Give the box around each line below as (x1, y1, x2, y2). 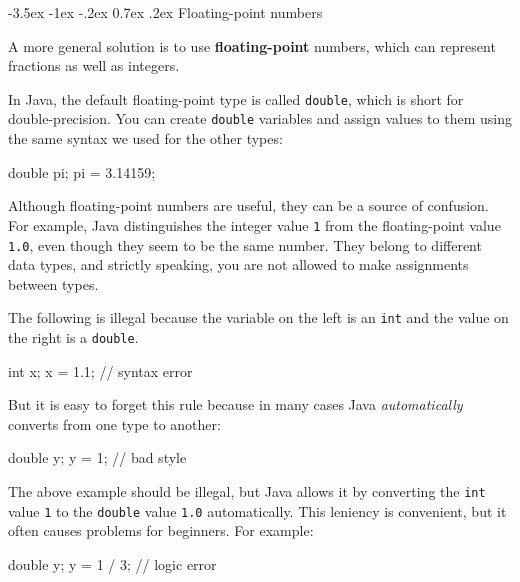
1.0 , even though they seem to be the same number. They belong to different (8, 234, 482, 255)
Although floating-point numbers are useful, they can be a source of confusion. (8, 195, 489, 216)
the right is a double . (8, 327, 139, 348)
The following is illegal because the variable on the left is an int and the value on (8, 307, 509, 328)
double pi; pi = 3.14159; (8, 161, 156, 182)
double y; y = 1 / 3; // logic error (8, 553, 217, 574)
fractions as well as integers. (8, 55, 180, 76)
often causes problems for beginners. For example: (8, 520, 314, 541)
